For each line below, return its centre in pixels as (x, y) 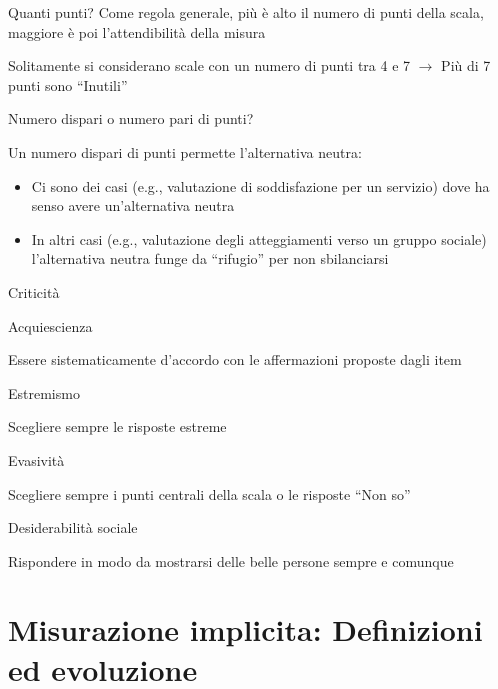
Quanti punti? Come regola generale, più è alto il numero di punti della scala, (246, 12)
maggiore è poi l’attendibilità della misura (137, 31)
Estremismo (44, 392)
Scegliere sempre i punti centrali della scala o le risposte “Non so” (209, 493)
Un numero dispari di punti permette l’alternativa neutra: (185, 151)
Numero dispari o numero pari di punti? (131, 118)
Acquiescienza (50, 325)
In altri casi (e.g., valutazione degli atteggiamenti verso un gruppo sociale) (259, 238)
